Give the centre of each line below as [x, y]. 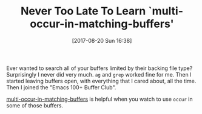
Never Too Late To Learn [83, 11]
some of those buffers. [35, 105]
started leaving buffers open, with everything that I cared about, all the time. [101, 81]
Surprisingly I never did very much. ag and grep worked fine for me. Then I [99, 74]
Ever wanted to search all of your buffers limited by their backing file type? [99, 68]
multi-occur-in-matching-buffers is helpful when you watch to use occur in [99, 99]
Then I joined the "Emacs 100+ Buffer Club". [61, 87]
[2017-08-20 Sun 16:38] [102, 40]
